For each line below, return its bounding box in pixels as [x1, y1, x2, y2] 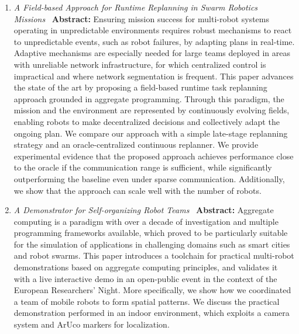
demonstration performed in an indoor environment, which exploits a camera [13, 307, 290, 319]
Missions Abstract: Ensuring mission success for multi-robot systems [13, 12, 269, 25]
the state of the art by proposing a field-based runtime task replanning [13, 81, 267, 93]
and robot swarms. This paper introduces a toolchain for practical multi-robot [13, 249, 294, 262]
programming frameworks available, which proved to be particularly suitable [13, 227, 288, 239]
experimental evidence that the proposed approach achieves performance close [13, 149, 294, 162]
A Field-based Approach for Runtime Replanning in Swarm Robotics [13, 1, 258, 13]
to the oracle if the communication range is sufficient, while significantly [13, 161, 272, 173]
